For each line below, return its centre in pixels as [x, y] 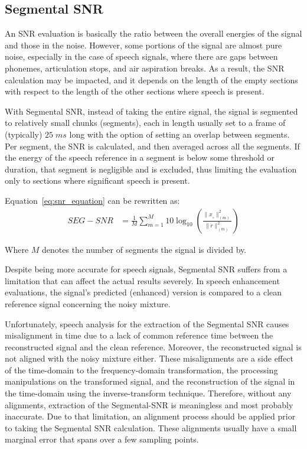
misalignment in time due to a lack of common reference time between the [139, 335]
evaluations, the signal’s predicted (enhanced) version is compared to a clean [143, 292]
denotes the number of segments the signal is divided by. [144, 249]
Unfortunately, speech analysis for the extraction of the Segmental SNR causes [147, 323]
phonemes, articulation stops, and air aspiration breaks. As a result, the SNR [145, 68]
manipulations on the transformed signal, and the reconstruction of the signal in [150, 381]
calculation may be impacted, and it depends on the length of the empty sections [151, 79]
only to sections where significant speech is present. [97, 180]
